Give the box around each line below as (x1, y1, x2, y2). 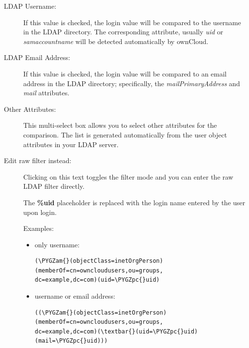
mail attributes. (23, 88, 70, 98)
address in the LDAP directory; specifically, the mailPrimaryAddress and (23, 78, 240, 88)
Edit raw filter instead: (4, 155, 72, 166)
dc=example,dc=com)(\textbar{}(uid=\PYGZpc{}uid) (34, 328, 198, 335)
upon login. (23, 207, 57, 217)
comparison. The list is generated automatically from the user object (23, 129, 227, 139)
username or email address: (34, 291, 115, 301)
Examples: (23, 223, 54, 233)
